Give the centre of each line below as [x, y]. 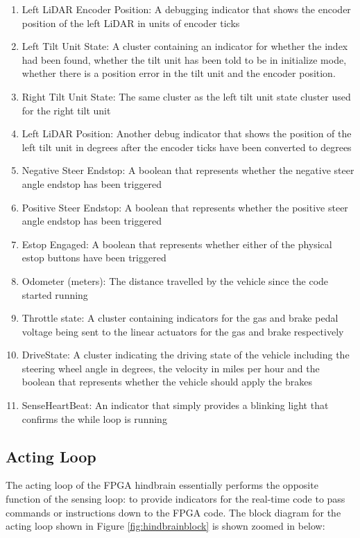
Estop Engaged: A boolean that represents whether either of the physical [177, 244]
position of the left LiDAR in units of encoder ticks [131, 23]
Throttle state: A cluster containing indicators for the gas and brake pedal [180, 318]
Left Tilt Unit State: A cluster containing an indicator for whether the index [185, 46]
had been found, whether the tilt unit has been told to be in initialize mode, [184, 59]
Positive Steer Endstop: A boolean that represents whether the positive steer [185, 207]
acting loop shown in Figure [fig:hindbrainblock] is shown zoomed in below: [165, 526]
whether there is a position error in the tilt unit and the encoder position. [179, 73]
